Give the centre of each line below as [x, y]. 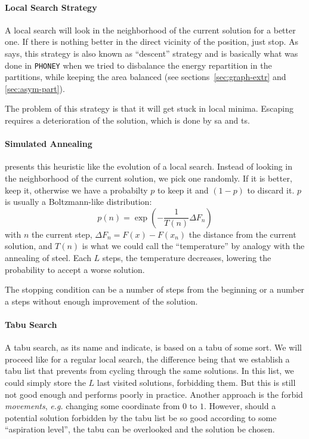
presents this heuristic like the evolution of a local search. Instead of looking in [149, 166]
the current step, [62, 234]
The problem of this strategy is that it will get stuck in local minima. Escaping [149, 108]
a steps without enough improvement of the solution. [101, 301]
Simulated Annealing [49, 144]
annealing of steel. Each [48, 257]
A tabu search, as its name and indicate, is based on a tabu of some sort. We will [153, 347]
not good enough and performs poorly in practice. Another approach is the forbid [154, 394]
